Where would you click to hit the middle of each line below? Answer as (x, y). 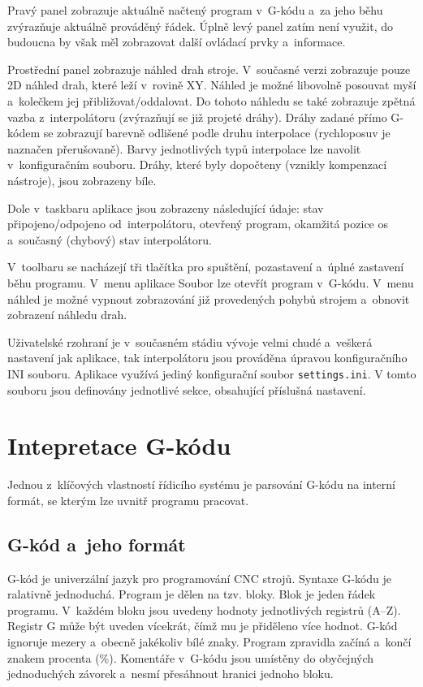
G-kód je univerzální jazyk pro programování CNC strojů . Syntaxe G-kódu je (200, 578)
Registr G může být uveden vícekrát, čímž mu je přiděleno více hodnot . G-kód (203, 626)
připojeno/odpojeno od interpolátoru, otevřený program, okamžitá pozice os (198, 224)
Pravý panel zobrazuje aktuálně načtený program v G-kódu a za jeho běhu (195, 10)
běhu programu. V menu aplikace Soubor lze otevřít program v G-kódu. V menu (211, 282)
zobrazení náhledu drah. (67, 315)
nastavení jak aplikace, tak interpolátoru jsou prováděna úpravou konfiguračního (207, 358)
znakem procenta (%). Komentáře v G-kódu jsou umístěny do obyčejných (191, 657)
